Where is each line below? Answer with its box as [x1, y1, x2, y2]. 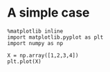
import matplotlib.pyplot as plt [7, 33, 104, 41]
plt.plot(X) [7, 57, 42, 65]
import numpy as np [7, 39, 64, 46]
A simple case [7, 5, 90, 21]
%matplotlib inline [7, 28, 64, 35]
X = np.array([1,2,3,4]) [7, 52, 79, 59]
